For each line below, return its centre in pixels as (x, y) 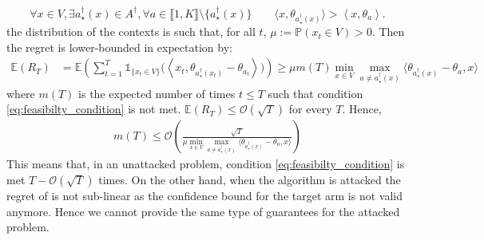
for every (310, 109)
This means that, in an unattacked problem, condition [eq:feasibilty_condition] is (206, 164)
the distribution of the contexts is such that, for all (131, 31)
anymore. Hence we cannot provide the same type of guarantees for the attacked (203, 211)
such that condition (315, 93)
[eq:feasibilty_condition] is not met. (94, 109)
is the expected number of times (157, 93)
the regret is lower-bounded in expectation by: (119, 47)
